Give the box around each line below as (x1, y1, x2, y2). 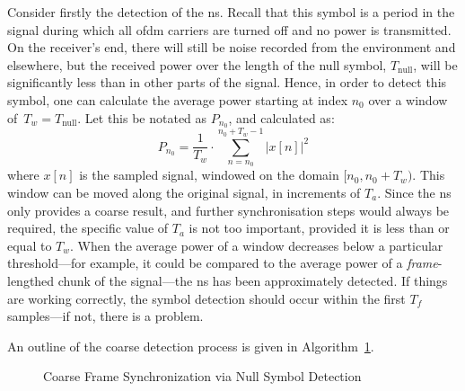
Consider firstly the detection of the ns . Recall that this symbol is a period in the (7, 3, 455, 21)
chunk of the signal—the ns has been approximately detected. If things (57, 271, 448, 289)
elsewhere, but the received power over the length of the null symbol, (7, 55, 387, 74)
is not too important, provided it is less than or (189, 218, 450, 237)
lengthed (7, 271, 55, 289)
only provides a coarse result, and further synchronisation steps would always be (7, 200, 450, 219)
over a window (368, 90, 448, 109)
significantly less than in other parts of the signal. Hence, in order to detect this (7, 73, 447, 92)
